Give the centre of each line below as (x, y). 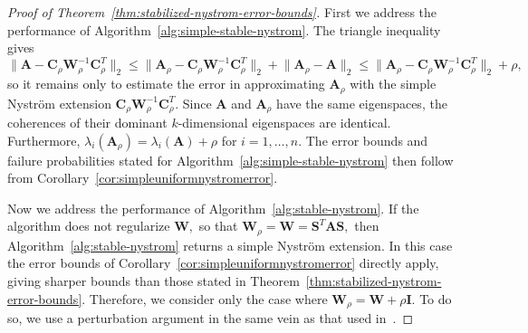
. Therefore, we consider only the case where (205, 298)
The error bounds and (367, 140)
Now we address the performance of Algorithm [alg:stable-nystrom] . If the (213, 208)
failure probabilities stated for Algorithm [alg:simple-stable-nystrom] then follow (230, 160)
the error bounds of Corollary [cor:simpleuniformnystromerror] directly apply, (223, 263)
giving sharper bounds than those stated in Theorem (154, 281)
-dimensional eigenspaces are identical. (284, 122)
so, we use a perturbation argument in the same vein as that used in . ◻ (211, 318)
